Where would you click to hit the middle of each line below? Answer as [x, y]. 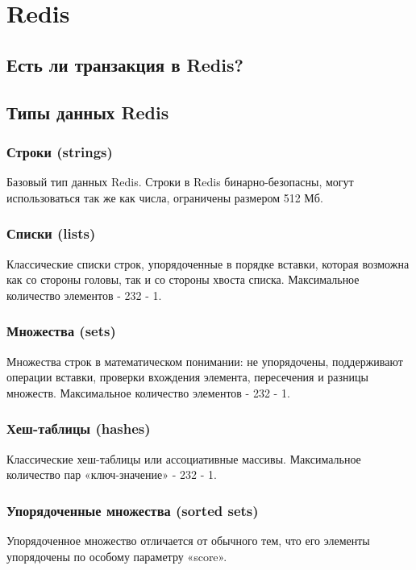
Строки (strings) [60, 151]
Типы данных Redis [88, 112]
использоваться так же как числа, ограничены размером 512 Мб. [165, 197]
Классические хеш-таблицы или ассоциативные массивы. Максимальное [184, 458]
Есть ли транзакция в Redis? [125, 64]
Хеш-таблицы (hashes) [79, 429]
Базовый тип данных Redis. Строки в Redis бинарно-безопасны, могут [180, 182]
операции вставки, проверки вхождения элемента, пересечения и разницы [187, 377]
